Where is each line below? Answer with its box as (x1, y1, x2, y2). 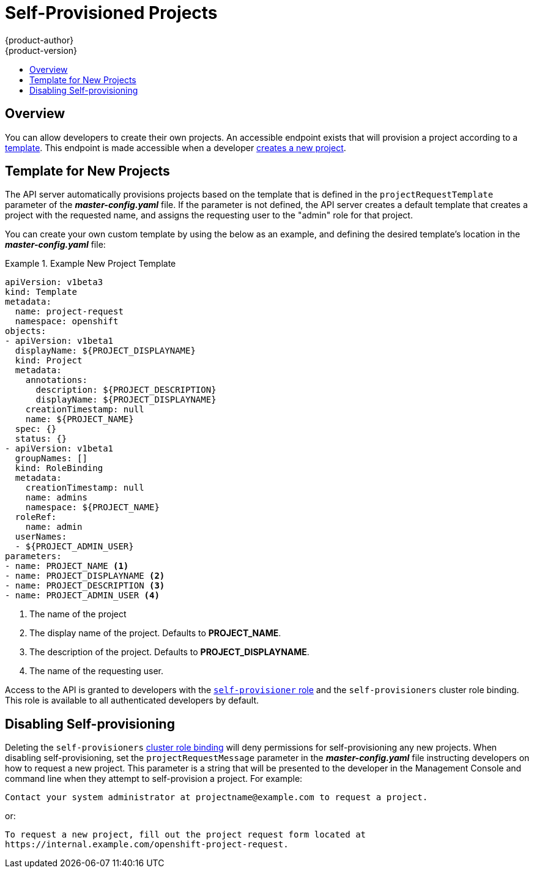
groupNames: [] (15, 453, 87, 464)
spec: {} (15, 424, 57, 434)
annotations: (25, 375, 87, 385)
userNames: (15, 532, 67, 542)
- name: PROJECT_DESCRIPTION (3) (5, 581, 165, 591)
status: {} (15, 434, 67, 444)
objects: (5, 326, 46, 336)
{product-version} (5, 45, 78, 56)
